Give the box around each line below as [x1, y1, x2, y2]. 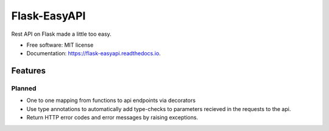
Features [11, 65, 46, 76]
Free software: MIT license [26, 41, 94, 49]
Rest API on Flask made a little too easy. [11, 30, 112, 38]
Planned [11, 84, 37, 93]
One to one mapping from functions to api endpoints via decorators [26, 97, 196, 104]
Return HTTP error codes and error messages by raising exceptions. [26, 114, 198, 121]
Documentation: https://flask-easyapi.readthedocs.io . [26, 50, 161, 57]
